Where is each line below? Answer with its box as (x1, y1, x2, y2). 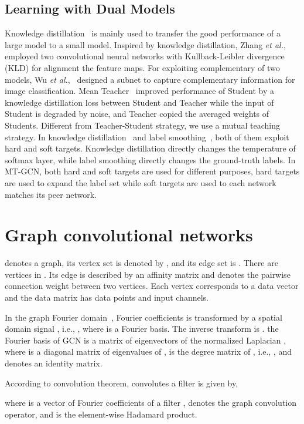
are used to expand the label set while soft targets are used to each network (5, 176, 276, 189)
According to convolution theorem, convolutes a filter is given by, (5, 376, 238, 389)
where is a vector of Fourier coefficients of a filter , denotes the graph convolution (5, 396, 297, 409)
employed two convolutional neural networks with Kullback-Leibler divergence (5, 50, 285, 62)
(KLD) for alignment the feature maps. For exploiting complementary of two (5, 61, 280, 73)
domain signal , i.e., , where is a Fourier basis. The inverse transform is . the (5, 322, 279, 335)
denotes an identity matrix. (5, 356, 103, 369)
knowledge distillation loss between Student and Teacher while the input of (5, 96, 274, 108)
